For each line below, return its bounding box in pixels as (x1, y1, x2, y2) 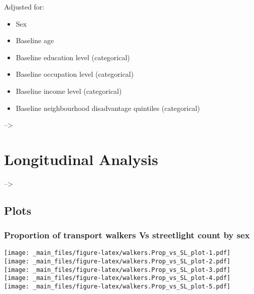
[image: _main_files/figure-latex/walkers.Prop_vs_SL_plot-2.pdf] (4, 258, 231, 265)
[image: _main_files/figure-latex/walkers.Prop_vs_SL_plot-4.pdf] (4, 274, 231, 282)
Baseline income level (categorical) (16, 85, 122, 96)
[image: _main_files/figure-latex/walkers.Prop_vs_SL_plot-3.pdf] (4, 266, 231, 273)
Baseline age (16, 35, 54, 46)
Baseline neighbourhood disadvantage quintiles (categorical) (16, 102, 200, 113)
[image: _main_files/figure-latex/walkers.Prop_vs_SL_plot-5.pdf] (4, 283, 231, 290)
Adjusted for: (4, 2, 45, 12)
